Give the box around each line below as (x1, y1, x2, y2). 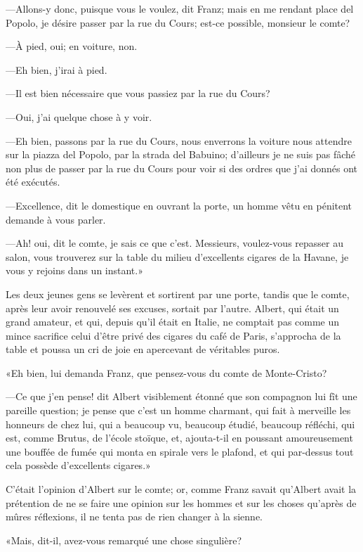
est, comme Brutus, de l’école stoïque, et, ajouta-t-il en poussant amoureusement (6, 430, 353, 445)
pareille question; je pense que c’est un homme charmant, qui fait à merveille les (6, 403, 351, 418)
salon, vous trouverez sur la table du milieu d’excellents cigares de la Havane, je (6, 249, 349, 264)
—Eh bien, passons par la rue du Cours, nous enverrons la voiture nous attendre (6, 133, 352, 148)
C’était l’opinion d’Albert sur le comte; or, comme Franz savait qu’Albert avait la (6, 482, 357, 496)
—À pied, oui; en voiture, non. (6, 39, 138, 53)
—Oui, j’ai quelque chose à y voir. (6, 109, 152, 124)
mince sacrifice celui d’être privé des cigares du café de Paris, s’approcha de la (6, 328, 341, 342)
